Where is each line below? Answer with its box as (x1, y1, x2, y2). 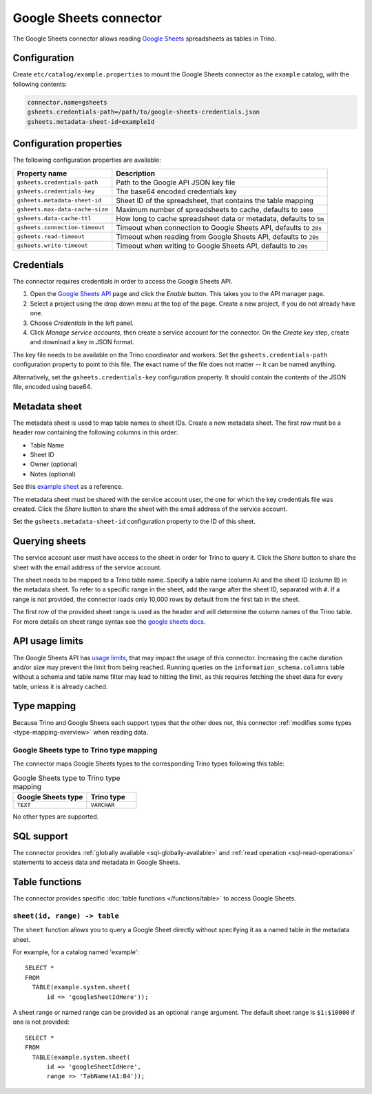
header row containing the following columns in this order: (12, 428, 178, 436)
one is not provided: (12, 1018, 70, 1026)
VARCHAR (90, 801, 115, 808)
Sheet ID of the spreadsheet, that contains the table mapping (116, 196, 313, 205)
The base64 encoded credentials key (116, 187, 237, 196)
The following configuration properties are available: (12, 156, 161, 165)
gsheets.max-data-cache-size (17, 206, 109, 213)
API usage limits (12, 635, 84, 647)
